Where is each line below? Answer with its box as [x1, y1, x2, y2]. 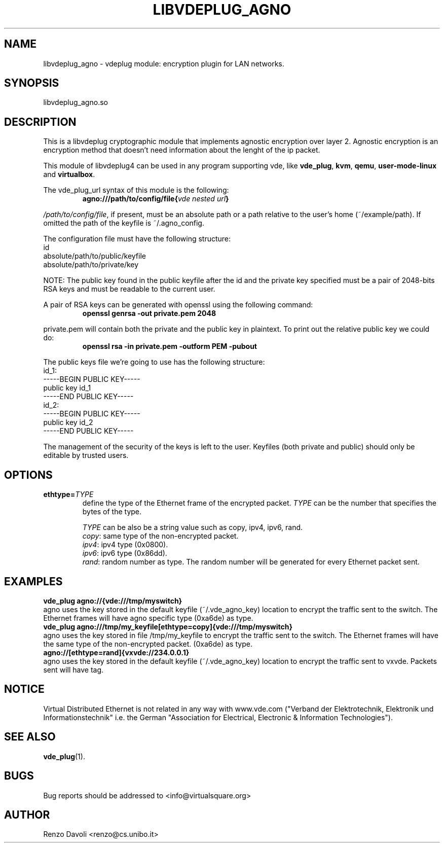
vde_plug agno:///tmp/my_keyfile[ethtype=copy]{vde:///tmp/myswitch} [43, 622, 292, 631]
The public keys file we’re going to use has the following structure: [43, 358, 265, 367]
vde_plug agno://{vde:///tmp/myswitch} [43, 596, 182, 605]
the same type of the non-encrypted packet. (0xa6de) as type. [43, 639, 252, 648]
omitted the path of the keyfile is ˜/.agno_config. [43, 219, 204, 228]
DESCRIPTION [4, 115, 77, 128]
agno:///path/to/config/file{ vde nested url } [82, 194, 229, 203]
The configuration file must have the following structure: [43, 234, 231, 243]
